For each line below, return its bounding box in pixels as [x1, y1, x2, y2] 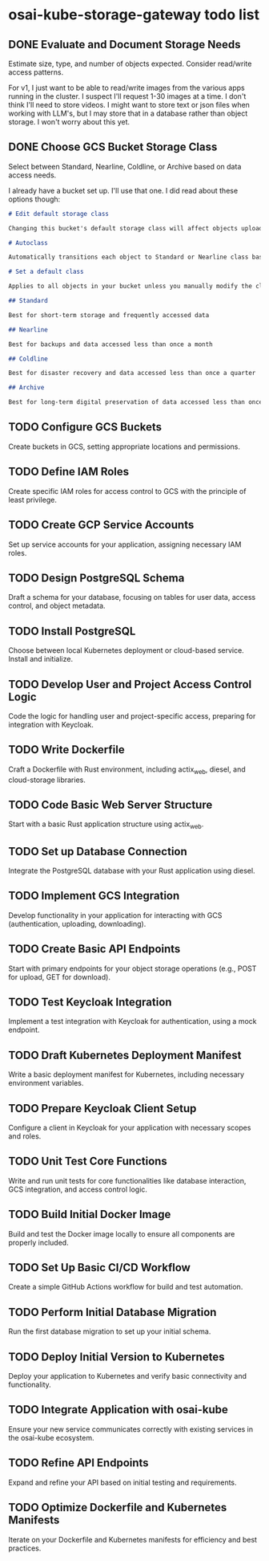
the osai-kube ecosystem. [8, 1433, 94, 1442]
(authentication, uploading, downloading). [8, 919, 147, 928]
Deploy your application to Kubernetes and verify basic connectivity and [8, 1371, 247, 1381]
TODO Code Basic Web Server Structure [8, 797, 213, 812]
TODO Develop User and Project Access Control [8, 677, 252, 691]
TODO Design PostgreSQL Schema [8, 571, 185, 585]
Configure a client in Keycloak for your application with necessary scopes [8, 1123, 251, 1133]
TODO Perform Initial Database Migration [8, 1305, 217, 1318]
